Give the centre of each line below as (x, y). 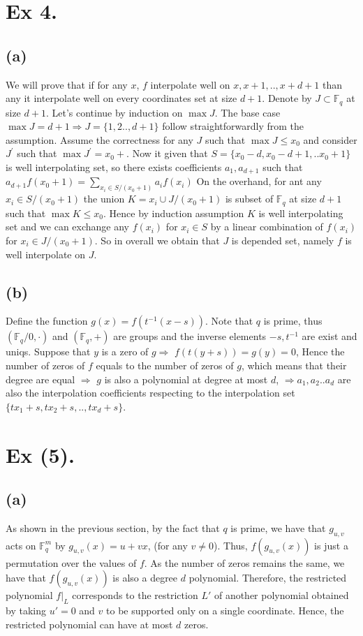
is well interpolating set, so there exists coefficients (114, 167)
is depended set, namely (283, 240)
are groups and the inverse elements (190, 336)
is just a (331, 545)
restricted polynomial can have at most (89, 624)
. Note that (229, 321)
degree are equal (40, 379)
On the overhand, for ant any (259, 181)
